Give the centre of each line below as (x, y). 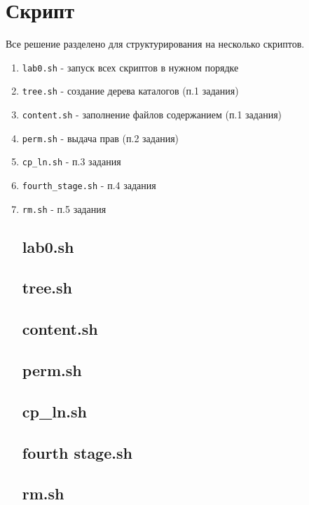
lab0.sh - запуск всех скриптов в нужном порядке (130, 67)
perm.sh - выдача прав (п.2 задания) (101, 138)
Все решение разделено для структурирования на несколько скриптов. (155, 44)
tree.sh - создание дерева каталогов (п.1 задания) (130, 91)
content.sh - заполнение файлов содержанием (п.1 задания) (152, 115)
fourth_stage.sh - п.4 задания (89, 185)
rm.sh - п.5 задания (64, 208)
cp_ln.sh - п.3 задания (71, 161)
